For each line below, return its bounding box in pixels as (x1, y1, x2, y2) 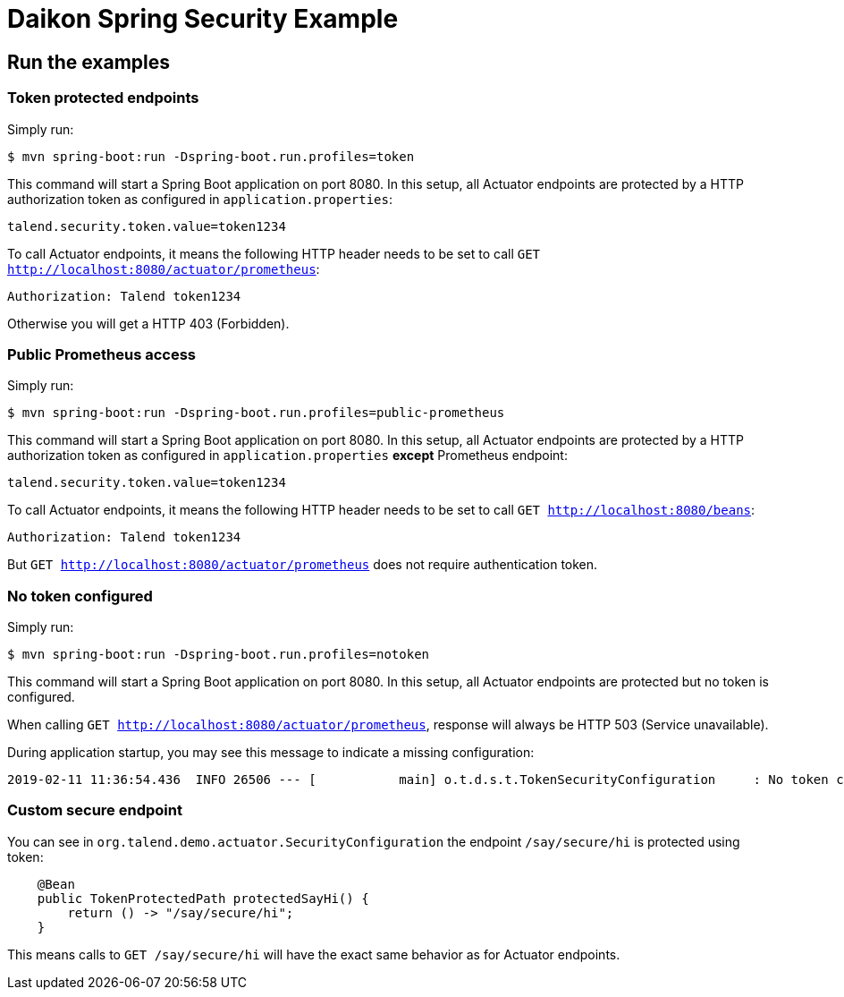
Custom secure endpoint (7, 801, 182, 820)
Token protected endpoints (7, 89, 199, 107)
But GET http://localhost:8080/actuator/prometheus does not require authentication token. (7, 557, 598, 573)
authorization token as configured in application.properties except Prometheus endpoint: (7, 447, 568, 464)
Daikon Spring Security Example (7, 4, 399, 34)
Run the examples (7, 50, 170, 73)
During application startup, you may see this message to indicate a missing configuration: (7, 745, 535, 761)
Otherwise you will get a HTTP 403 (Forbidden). (7, 315, 290, 331)
